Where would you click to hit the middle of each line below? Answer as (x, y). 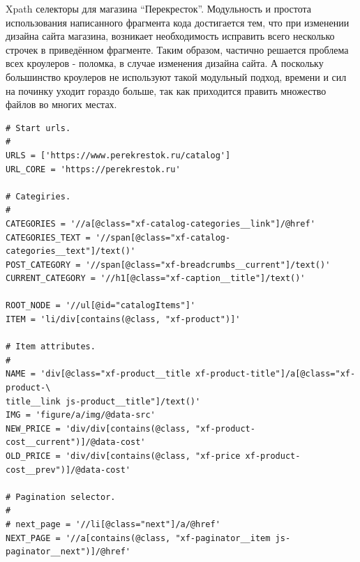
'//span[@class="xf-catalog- (163, 237)
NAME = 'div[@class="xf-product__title (98, 374)
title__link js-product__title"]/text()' (103, 401)
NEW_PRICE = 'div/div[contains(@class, (98, 428)
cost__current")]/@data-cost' (76, 442)
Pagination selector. (66, 497)
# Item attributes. (51, 347)
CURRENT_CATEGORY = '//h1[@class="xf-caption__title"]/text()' (156, 279)
